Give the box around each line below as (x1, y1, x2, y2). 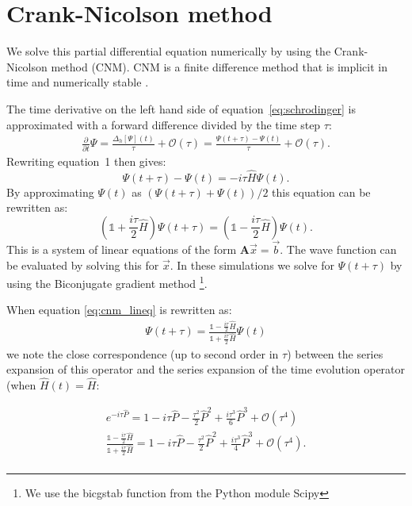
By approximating (6, 183, 94, 200)
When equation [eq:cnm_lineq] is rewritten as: (6, 301, 232, 318)
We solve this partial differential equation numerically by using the (6, 43, 331, 59)
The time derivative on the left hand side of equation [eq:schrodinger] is (6, 100, 356, 117)
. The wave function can (280, 240, 397, 257)
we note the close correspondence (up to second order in (6, 345, 279, 362)
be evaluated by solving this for (6, 256, 159, 273)
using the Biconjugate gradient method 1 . (6, 273, 208, 291)
